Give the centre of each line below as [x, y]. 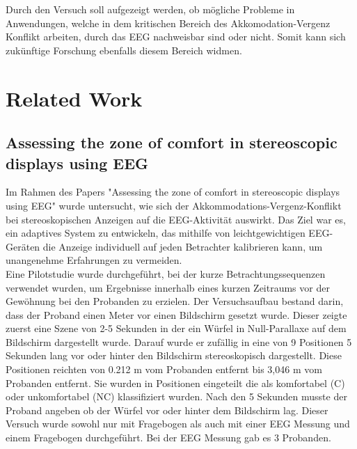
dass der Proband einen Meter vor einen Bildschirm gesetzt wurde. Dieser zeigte [176, 314]
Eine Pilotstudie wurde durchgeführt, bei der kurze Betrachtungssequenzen [166, 273]
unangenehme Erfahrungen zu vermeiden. [94, 260]
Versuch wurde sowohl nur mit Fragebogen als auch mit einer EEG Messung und [178, 424]
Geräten [23, 246]
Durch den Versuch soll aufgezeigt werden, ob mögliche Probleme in [150, 9]
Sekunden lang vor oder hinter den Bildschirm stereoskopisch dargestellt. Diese [174, 355]
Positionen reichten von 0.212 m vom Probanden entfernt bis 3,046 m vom [164, 369]
